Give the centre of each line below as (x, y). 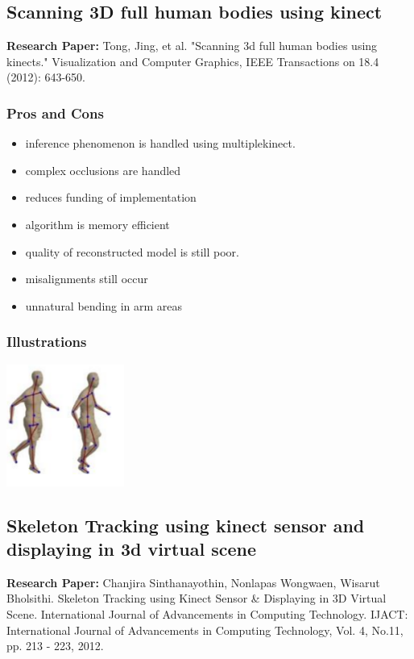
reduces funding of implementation (111, 197)
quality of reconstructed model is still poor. (132, 251)
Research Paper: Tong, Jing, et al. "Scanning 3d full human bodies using (192, 46)
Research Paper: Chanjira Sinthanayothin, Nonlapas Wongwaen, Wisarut (193, 582)
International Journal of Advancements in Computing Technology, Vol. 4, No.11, (205, 630)
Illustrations (47, 342)
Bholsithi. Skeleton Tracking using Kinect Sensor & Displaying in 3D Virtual (197, 598)
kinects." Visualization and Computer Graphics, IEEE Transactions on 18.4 (193, 61)
